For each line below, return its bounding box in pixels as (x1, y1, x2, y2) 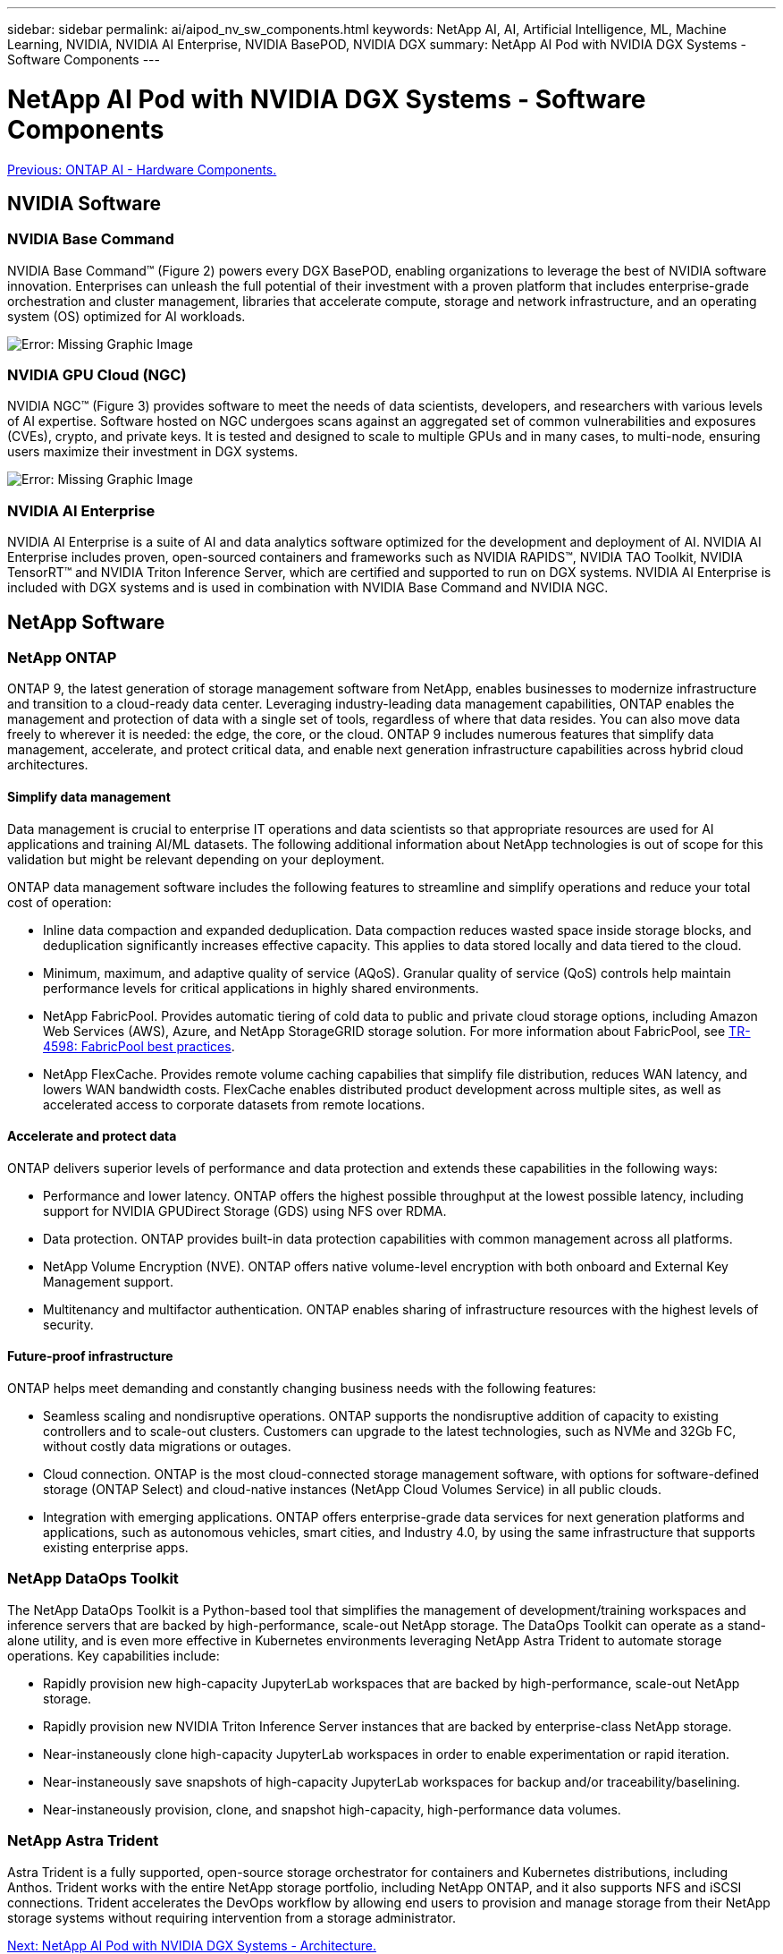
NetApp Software (7, 610, 165, 633)
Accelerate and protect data (7, 1128, 177, 1144)
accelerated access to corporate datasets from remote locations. (43, 1096, 425, 1112)
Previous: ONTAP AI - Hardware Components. (7, 161, 277, 177)
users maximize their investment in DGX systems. (7, 444, 299, 460)
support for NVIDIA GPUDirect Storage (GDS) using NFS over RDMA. (43, 1202, 447, 1219)
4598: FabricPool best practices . (43, 1038, 235, 1054)
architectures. (7, 757, 88, 773)
